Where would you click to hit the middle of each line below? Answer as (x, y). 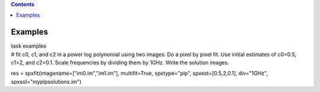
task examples (29, 46)
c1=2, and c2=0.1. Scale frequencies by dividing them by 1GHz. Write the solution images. (120, 63)
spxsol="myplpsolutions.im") (46, 81)
